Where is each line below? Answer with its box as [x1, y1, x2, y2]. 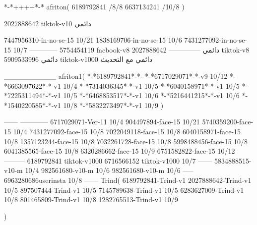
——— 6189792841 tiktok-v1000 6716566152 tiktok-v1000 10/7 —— [4, 155, 212, 166]
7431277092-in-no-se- [184, 35, 248, 45]
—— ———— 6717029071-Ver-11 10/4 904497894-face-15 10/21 [4, 116, 200, 127]
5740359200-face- [202, 116, 254, 127]
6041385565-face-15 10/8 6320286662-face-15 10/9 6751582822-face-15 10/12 [4, 146, 235, 156]
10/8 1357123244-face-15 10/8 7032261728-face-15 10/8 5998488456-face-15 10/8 [4, 136, 248, 146]
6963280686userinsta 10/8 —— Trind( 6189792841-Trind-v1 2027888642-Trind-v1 [4, 174, 252, 185]
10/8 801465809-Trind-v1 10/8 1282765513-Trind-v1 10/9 [4, 194, 178, 205]
